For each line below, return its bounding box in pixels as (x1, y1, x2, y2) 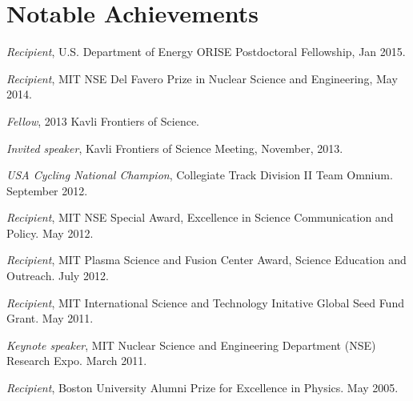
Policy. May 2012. (6, 224, 94, 241)
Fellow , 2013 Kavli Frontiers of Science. (6, 112, 199, 129)
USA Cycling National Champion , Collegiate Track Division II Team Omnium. (6, 166, 393, 183)
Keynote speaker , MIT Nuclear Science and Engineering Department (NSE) (6, 336, 376, 353)
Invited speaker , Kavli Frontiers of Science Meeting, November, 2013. (6, 139, 343, 156)
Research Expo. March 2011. (6, 352, 147, 369)
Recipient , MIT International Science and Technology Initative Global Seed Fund (6, 294, 404, 311)
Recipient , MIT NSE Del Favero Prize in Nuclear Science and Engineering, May (6, 70, 398, 86)
